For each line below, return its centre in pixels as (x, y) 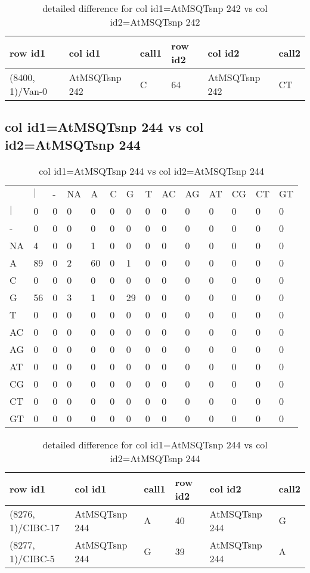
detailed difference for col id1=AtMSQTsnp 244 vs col (155, 444)
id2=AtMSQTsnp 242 (155, 22)
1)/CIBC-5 (32, 558)
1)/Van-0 (29, 91)
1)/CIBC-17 (35, 527)
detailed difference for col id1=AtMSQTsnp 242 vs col (155, 8)
